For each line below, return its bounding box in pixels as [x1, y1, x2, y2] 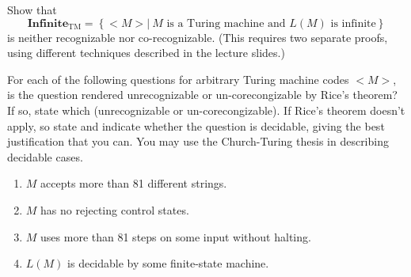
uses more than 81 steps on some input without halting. [40, 228, 311, 245]
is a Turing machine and [166, 17, 286, 29]
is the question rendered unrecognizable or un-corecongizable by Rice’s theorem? [7, 86, 398, 103]
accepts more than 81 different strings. [40, 175, 227, 192]
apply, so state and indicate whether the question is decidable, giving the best [7, 117, 385, 134]
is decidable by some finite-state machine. [67, 255, 269, 271]
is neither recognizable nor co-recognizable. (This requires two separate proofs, [7, 28, 388, 45]
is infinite [330, 17, 376, 29]
